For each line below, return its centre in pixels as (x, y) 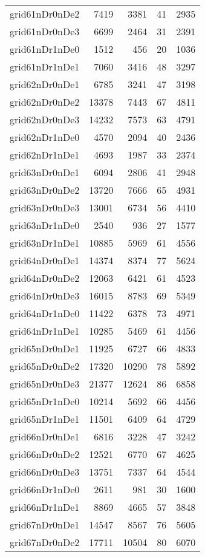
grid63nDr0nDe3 (45, 207)
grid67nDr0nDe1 (45, 525)
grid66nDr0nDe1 (45, 436)
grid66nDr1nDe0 (45, 489)
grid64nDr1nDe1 (45, 331)
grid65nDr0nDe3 (45, 384)
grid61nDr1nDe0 (45, 49)
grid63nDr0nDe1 (45, 172)
